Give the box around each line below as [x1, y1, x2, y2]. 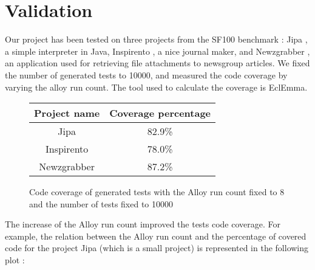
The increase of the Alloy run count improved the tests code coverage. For [5, 218, 281, 230]
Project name [34, 106, 100, 120]
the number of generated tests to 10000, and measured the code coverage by [5, 68, 288, 81]
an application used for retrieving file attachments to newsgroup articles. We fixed [5, 57, 310, 69]
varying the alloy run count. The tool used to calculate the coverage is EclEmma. [5, 80, 308, 93]
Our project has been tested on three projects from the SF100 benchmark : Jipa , [5, 33, 308, 46]
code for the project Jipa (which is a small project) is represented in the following [5, 241, 309, 254]
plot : [5, 254, 25, 266]
